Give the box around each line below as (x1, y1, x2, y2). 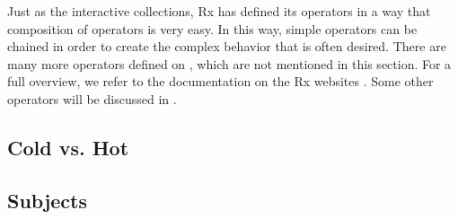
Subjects (7, 186, 88, 214)
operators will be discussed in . (7, 89, 177, 108)
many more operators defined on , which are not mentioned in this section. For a (7, 54, 452, 73)
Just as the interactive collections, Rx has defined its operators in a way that (7, 2, 431, 20)
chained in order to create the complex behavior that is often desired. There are (7, 37, 446, 56)
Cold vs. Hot (7, 133, 129, 161)
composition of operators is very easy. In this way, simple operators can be (7, 19, 418, 38)
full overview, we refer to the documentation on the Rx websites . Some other (7, 72, 434, 91)
